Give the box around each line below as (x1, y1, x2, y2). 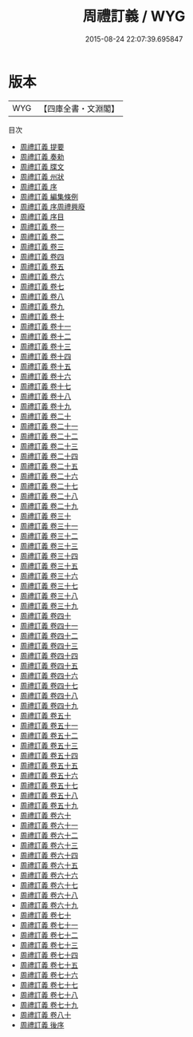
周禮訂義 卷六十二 (19, 830, 78, 840)
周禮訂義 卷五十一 (19, 720, 78, 730)
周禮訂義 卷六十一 (19, 820, 78, 830)
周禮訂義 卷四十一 (19, 620, 78, 631)
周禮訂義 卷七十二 (19, 930, 78, 940)
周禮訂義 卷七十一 (19, 920, 78, 930)
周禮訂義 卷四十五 (19, 660, 78, 671)
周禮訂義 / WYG (82, 7, 186, 26)
